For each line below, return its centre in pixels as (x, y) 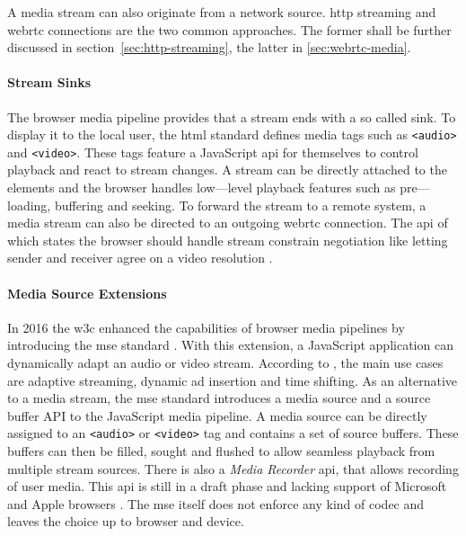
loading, (29, 205)
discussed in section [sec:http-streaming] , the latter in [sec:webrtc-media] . (209, 47)
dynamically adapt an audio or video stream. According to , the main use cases (225, 363)
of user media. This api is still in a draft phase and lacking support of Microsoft (227, 486)
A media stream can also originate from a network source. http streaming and (222, 12)
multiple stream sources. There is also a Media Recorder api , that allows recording (233, 468)
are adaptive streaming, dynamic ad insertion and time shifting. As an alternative (232, 380)
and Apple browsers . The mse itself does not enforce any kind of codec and (216, 503)
